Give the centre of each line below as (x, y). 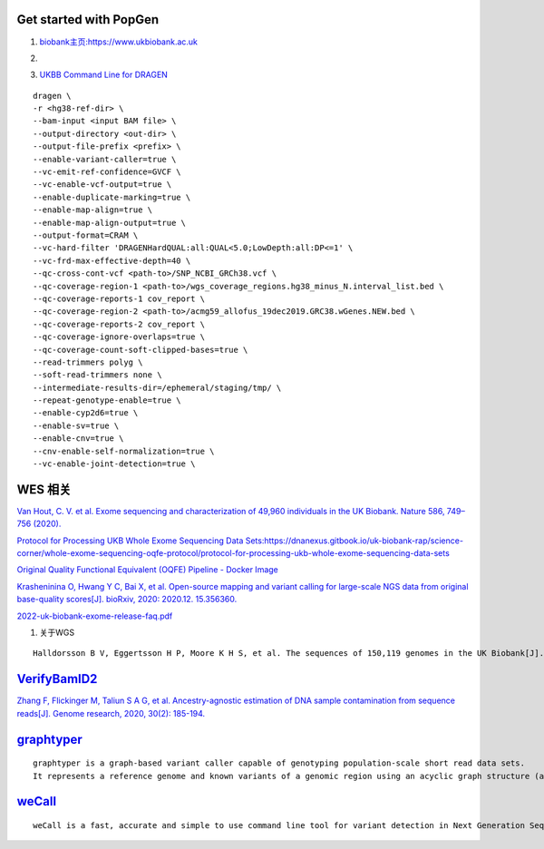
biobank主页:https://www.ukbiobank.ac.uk (119, 42)
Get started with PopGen (88, 20)
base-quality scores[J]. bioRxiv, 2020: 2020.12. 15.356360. (127, 600)
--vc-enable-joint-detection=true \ (114, 464)
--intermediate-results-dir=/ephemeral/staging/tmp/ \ (157, 387)
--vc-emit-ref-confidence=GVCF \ (107, 172)
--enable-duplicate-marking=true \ (112, 197)
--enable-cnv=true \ (78, 439)
